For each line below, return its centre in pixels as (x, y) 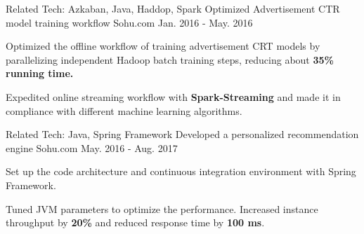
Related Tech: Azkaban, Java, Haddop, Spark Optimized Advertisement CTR (173, 8)
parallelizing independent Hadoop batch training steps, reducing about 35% (170, 59)
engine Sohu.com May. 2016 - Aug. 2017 (92, 147)
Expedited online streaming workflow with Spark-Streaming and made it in (173, 96)
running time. (40, 73)
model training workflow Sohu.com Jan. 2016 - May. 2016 (129, 22)
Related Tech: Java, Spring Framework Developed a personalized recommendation (182, 134)
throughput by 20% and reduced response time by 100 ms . (135, 222)
